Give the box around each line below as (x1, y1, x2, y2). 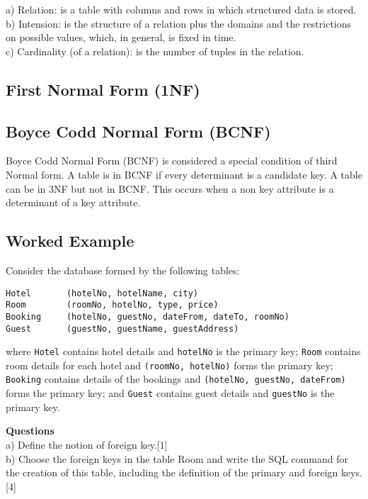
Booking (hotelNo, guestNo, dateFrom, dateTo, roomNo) (6, 311, 289, 322)
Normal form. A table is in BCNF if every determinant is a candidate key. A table (6, 167, 362, 181)
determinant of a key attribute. (6, 195, 141, 210)
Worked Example (6, 230, 134, 252)
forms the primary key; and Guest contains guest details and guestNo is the (6, 386, 335, 400)
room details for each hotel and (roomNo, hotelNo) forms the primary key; (6, 357, 333, 372)
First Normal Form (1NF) (6, 78, 200, 100)
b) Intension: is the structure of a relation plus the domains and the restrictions (6, 16, 352, 30)
